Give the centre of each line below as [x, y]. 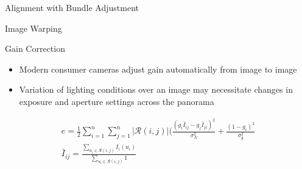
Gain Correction [35, 49]
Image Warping [33, 28]
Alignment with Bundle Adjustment [72, 7]
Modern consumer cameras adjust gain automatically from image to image [158, 69]
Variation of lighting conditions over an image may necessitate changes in [156, 89]
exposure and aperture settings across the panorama [117, 101]
